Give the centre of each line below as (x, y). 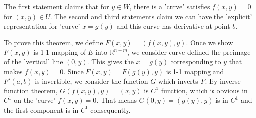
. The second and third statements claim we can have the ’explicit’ (151, 16)
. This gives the (110, 61)
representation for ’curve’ (42, 26)
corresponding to (196, 61)
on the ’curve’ (35, 100)
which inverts (178, 81)
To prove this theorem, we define (54, 42)
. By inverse (223, 81)
